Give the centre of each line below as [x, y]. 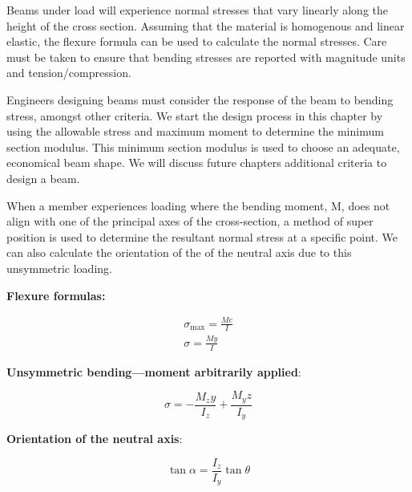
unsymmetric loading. [59, 268]
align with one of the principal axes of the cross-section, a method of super [190, 221]
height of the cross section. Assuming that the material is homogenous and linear [206, 25]
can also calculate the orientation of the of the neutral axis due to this [179, 252]
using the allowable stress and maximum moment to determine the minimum [195, 131]
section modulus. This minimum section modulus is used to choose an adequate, [203, 146]
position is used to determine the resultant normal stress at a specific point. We [202, 236]
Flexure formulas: [56, 295]
